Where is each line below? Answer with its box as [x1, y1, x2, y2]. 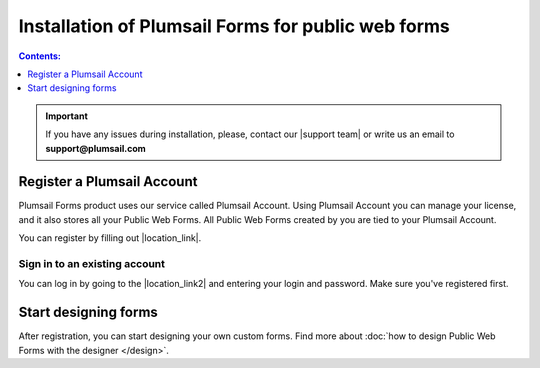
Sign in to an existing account [18, 256, 165, 270]
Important [45, 110, 89, 122]
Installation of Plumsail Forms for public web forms [18, 15, 450, 37]
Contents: [18, 50, 62, 62]
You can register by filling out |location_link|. [18, 232, 202, 244]
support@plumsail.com [45, 142, 147, 154]
